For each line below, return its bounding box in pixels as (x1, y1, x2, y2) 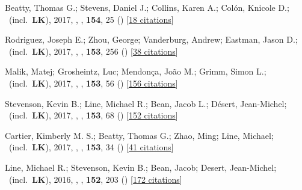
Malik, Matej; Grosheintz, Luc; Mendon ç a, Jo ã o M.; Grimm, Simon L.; (5, 65, 267, 78)
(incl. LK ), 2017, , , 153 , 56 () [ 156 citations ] (8, 76, 178, 89)
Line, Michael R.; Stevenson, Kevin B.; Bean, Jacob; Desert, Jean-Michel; (5, 161, 277, 173)
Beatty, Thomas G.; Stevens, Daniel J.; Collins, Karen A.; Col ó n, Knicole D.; (5, 1, 289, 13)
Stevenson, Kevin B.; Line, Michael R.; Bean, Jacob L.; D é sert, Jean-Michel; (5, 97, 287, 109)
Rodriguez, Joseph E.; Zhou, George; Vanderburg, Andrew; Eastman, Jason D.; (5, 33, 298, 46)
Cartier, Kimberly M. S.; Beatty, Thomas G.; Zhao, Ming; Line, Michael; (5, 129, 274, 141)
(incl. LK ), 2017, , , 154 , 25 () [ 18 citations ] (8, 13, 174, 25)
